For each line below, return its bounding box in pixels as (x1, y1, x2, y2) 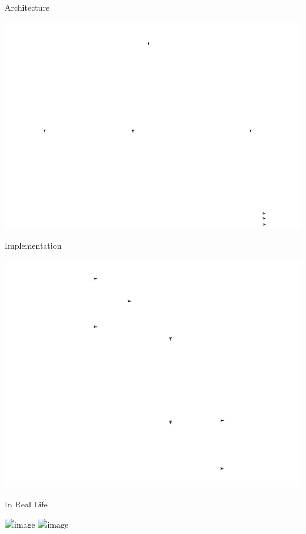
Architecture (5, 1, 50, 13)
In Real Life (5, 497, 48, 510)
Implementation (5, 239, 62, 251)
